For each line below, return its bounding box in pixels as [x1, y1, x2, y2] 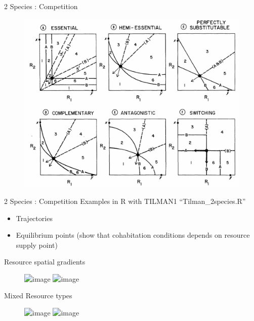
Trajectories [16, 212, 53, 223]
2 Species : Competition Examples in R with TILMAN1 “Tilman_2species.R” [4, 195, 246, 206]
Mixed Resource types [4, 290, 72, 301]
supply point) [16, 239, 58, 250]
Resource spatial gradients [4, 256, 86, 267]
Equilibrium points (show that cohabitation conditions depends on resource [16, 230, 250, 240]
